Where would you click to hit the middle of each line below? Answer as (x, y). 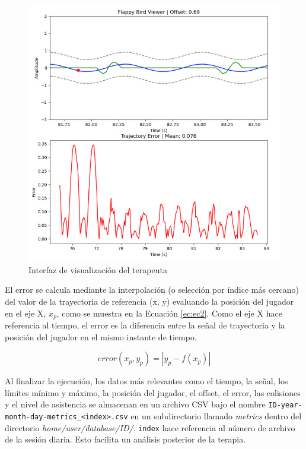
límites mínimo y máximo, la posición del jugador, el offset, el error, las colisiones (153, 392)
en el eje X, (26, 313)
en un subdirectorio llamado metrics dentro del (216, 416)
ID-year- (285, 405)
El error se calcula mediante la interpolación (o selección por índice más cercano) (152, 290)
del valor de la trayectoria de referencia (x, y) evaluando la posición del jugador (149, 301)
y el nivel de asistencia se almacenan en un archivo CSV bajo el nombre (135, 404)
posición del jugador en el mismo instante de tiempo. (101, 336)
